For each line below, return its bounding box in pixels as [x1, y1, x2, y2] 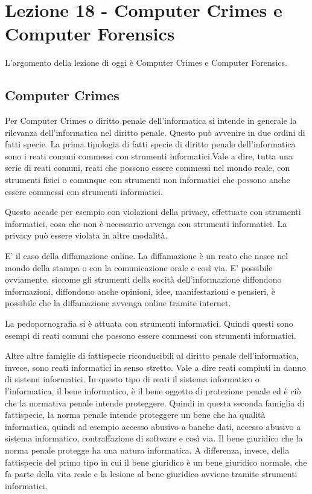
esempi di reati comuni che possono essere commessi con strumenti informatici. [5, 329, 296, 341]
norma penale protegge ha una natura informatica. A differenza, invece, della [5, 443, 290, 456]
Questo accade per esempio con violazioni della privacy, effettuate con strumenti [5, 205, 301, 218]
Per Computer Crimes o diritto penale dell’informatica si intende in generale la [5, 114, 297, 127]
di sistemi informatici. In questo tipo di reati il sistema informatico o [5, 373, 259, 385]
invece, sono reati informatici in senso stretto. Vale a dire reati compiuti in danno [5, 361, 307, 373]
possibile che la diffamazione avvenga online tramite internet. [5, 297, 231, 309]
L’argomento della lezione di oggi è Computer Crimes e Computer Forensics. [5, 56, 287, 69]
